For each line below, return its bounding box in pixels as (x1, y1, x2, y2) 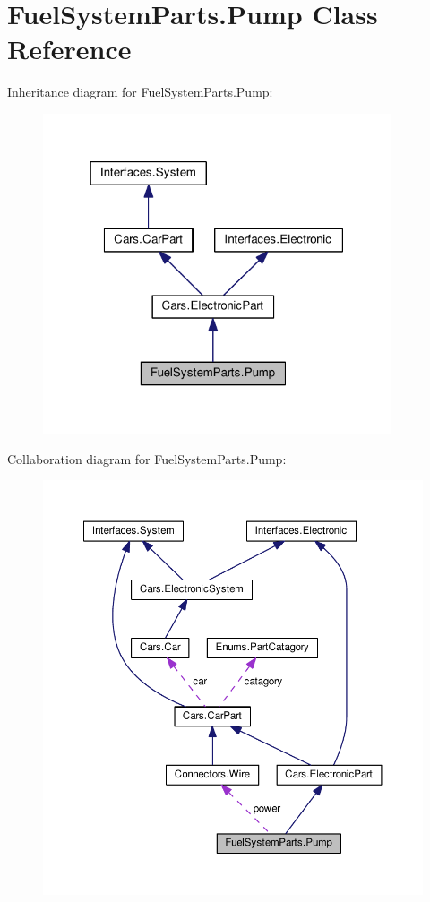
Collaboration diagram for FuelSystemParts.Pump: (7, 449, 287, 468)
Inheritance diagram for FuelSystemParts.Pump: (7, 82, 273, 101)
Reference (7, 30, 132, 67)
